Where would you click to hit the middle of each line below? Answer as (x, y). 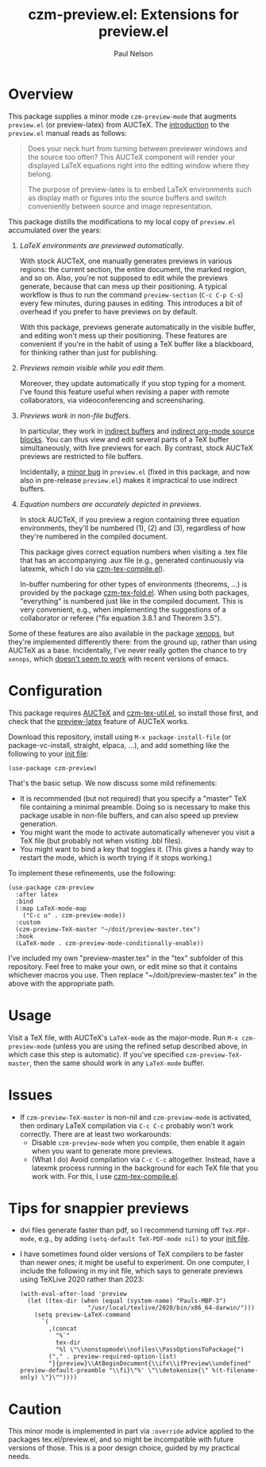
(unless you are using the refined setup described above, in (150, 1046)
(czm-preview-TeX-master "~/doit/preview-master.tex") (108, 929)
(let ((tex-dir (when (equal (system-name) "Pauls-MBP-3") (127, 1301)
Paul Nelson (133, 53)
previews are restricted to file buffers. (81, 456)
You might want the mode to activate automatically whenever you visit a (137, 832)
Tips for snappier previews (98, 1208)
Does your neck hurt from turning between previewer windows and (137, 148)
